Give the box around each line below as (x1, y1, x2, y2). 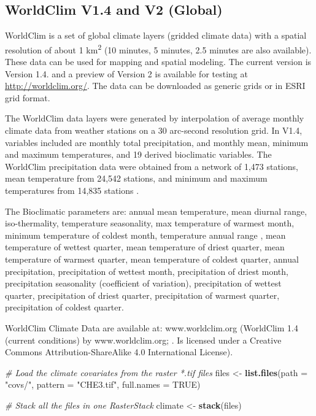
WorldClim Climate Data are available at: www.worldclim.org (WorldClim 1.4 (5, 321, 298, 334)
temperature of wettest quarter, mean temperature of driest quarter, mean (5, 241, 285, 253)
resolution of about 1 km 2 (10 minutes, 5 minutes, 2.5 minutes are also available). (5, 41, 312, 56)
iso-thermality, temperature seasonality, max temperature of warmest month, (5, 217, 295, 229)
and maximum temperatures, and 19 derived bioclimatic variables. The (5, 148, 272, 161)
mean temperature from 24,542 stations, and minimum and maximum (5, 172, 268, 185)
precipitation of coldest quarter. (5, 301, 124, 314)
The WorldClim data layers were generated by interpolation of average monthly (5, 112, 304, 125)
